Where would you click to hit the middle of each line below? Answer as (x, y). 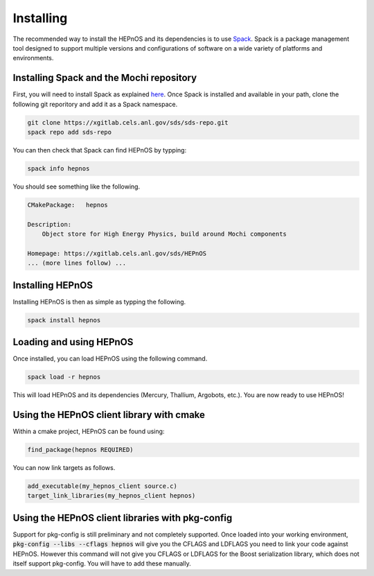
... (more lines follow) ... (77, 263)
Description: (50, 224)
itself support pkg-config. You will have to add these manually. (102, 564)
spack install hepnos (64, 320)
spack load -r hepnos (64, 377)
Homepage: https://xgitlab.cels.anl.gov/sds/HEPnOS (117, 253)
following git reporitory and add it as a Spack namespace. (95, 104)
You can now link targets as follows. (64, 468)
